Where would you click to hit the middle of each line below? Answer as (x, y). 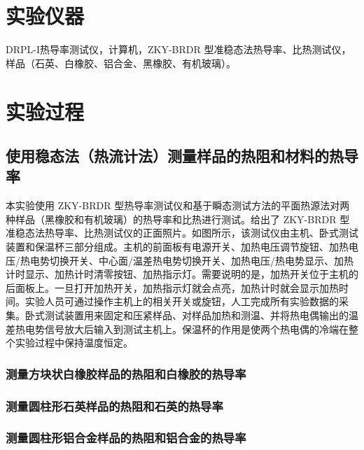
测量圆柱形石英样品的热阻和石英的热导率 (114, 406)
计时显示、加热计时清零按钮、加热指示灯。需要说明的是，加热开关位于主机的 (182, 274)
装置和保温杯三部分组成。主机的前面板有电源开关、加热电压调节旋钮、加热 (177, 247)
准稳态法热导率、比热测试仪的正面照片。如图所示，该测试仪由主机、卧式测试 (182, 233)
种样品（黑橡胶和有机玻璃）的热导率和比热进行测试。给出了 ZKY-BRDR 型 (178, 219)
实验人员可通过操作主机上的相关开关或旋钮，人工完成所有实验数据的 (182, 301)
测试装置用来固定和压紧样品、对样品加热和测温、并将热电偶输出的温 (201, 315)
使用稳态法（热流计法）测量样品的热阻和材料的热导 (182, 156)
